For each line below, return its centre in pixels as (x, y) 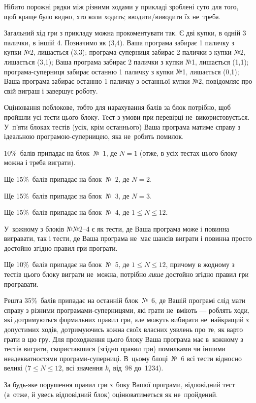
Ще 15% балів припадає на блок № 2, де (67, 179)
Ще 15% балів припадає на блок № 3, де (67, 195)
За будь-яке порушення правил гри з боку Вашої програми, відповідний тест (120, 384)
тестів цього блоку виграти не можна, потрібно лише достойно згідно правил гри (126, 274)
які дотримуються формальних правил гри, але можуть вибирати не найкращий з (126, 319)
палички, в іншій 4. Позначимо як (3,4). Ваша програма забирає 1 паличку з (119, 42)
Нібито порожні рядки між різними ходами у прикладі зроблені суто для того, (121, 6)
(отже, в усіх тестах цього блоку (189, 152)
